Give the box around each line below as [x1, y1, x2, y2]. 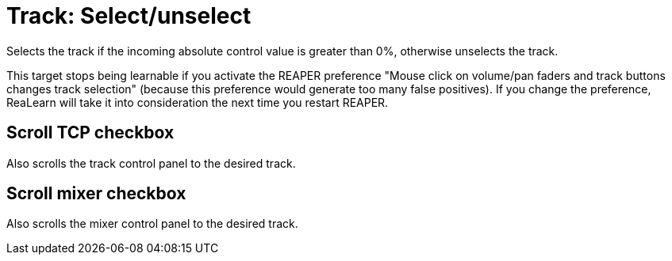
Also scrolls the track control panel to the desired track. [6, 156, 296, 170]
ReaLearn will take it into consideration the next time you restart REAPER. [6, 95, 389, 109]
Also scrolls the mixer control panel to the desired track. [6, 217, 298, 231]
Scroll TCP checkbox [6, 123, 175, 143]
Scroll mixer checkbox [6, 183, 186, 204]
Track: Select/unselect [6, 2, 252, 29]
